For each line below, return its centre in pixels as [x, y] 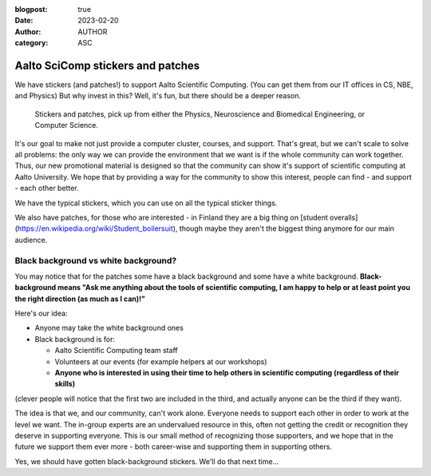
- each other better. [47, 188]
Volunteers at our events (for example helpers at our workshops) [161, 361]
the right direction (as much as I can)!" [80, 299]
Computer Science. [67, 125]
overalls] [344, 217]
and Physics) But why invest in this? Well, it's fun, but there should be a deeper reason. [158, 96]
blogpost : [31, 9]
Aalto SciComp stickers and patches [107, 65]
